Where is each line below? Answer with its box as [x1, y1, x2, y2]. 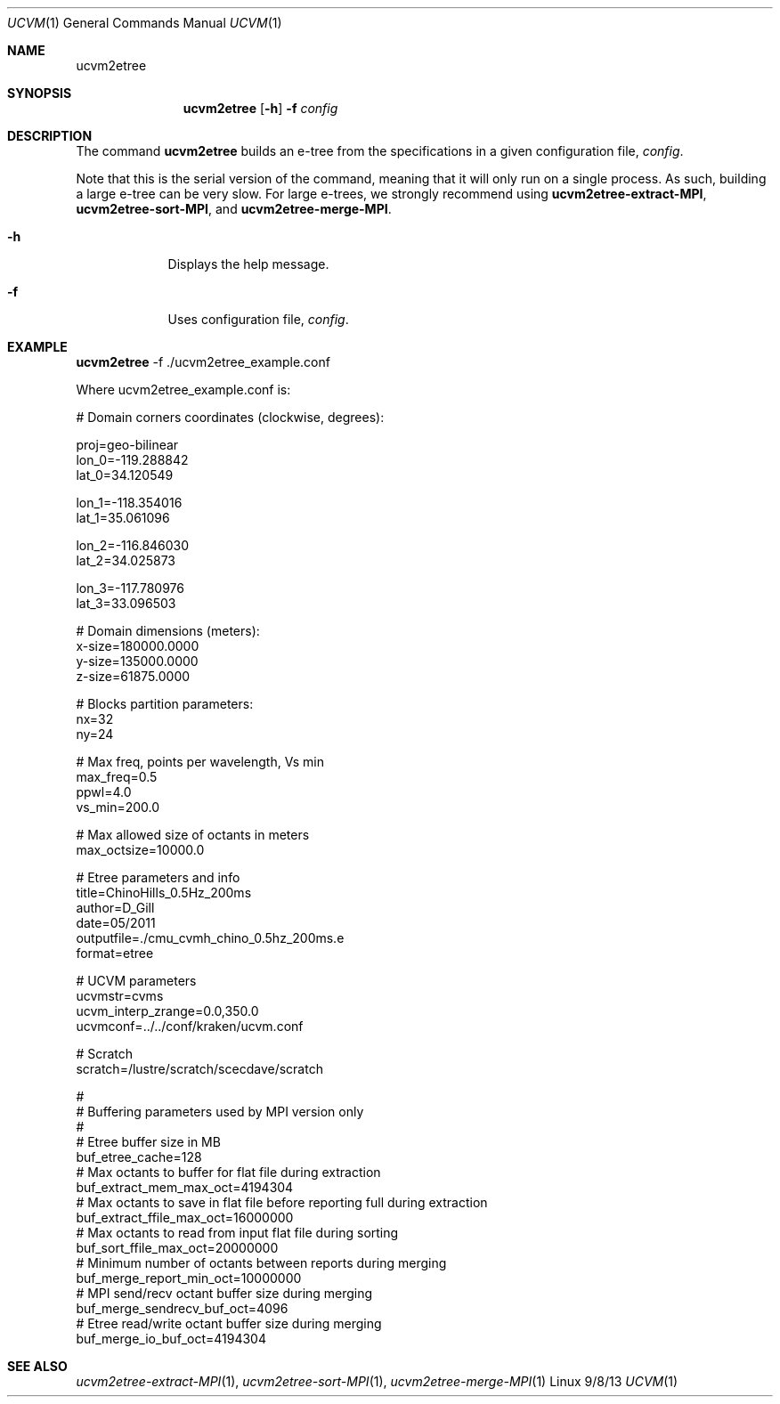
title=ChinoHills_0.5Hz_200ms [76, 885, 252, 900]
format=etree [76, 945, 154, 961]
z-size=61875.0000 [76, 669, 191, 684]
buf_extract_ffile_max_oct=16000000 [76, 1210, 294, 1225]
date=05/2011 [76, 915, 156, 930]
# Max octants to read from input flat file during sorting [76, 1225, 399, 1240]
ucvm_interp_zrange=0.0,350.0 [76, 1003, 259, 1019]
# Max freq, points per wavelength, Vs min [76, 754, 324, 769]
